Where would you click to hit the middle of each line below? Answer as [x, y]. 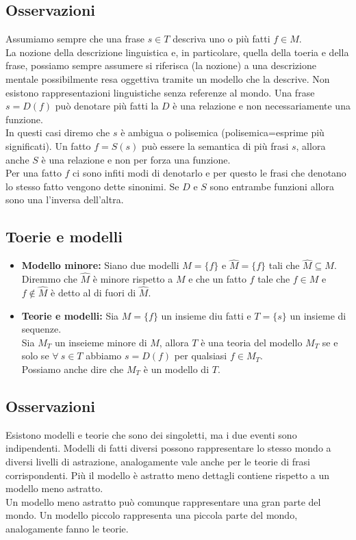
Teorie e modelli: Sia [70, 315]
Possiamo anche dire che [73, 369]
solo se [35, 356]
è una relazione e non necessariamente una [262, 106]
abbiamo [104, 356]
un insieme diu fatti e [206, 315]
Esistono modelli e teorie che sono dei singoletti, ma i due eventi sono [151, 434]
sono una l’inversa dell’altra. [65, 200]
